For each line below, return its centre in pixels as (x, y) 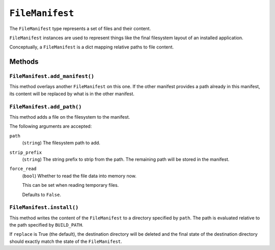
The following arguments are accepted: (51, 126)
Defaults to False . (42, 195)
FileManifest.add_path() (46, 107)
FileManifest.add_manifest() (52, 76)
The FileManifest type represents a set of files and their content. (80, 29)
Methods (24, 62)
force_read (23, 169)
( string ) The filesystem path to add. (61, 143)
